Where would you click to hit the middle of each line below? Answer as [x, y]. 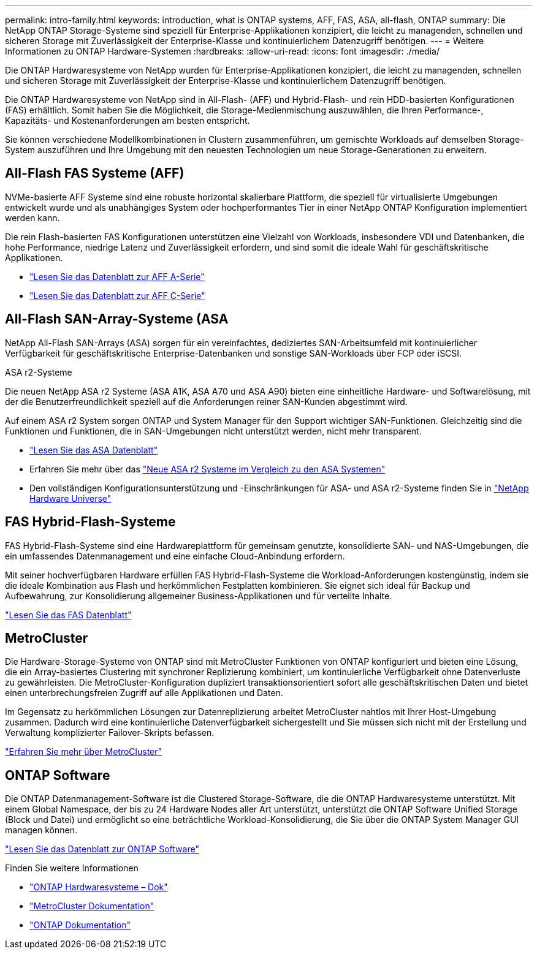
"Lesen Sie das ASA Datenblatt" [94, 450]
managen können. [41, 830]
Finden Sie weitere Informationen [72, 868]
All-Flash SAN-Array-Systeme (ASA [117, 319]
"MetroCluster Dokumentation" [92, 906]
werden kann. [32, 218]
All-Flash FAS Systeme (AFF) [95, 173]
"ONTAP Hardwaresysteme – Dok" [99, 887]
